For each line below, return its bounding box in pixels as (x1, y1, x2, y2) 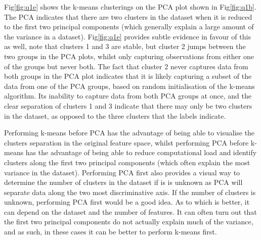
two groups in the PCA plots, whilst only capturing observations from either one (4, 51, 254, 61)
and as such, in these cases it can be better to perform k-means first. (4, 226, 217, 237)
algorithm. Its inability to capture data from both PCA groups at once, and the (4, 90, 251, 101)
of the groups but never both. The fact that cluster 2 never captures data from (4, 61, 248, 71)
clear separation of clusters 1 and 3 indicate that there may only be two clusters (4, 100, 252, 111)
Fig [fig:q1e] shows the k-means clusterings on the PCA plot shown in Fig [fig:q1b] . (4, 2, 256, 12)
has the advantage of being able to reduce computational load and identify (25, 147, 257, 158)
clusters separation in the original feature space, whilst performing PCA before (4, 137, 249, 148)
